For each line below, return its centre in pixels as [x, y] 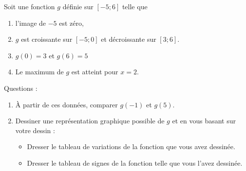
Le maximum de [39, 72]
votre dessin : [35, 130]
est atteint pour [95, 72]
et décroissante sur [129, 39]
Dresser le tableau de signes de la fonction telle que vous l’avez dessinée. [135, 162]
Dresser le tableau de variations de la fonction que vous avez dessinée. [131, 146]
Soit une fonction [29, 6]
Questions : [21, 88]
